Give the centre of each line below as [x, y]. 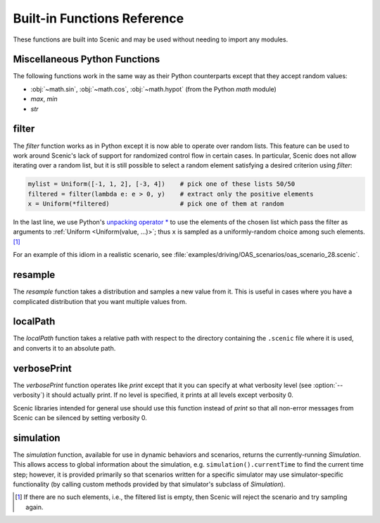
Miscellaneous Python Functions [87, 59]
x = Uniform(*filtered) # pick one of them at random [156, 204]
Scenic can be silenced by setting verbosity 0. [80, 417]
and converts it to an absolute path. [64, 348]
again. [34, 507]
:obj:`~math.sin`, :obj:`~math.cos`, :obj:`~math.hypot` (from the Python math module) [154, 89]
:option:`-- [328, 385]
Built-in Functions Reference [99, 18]
